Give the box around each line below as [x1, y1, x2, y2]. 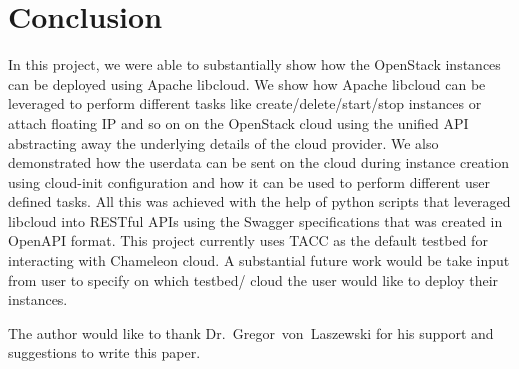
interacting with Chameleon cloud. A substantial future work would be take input [8, 250, 510, 271]
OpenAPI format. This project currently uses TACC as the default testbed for [8, 230, 488, 251]
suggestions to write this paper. [8, 342, 201, 363]
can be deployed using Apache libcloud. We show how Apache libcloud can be [8, 73, 486, 94]
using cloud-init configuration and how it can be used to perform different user [8, 171, 490, 192]
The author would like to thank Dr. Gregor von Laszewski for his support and [8, 322, 494, 343]
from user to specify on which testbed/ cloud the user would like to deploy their [8, 269, 499, 290]
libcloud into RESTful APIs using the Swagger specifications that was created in [8, 210, 503, 231]
